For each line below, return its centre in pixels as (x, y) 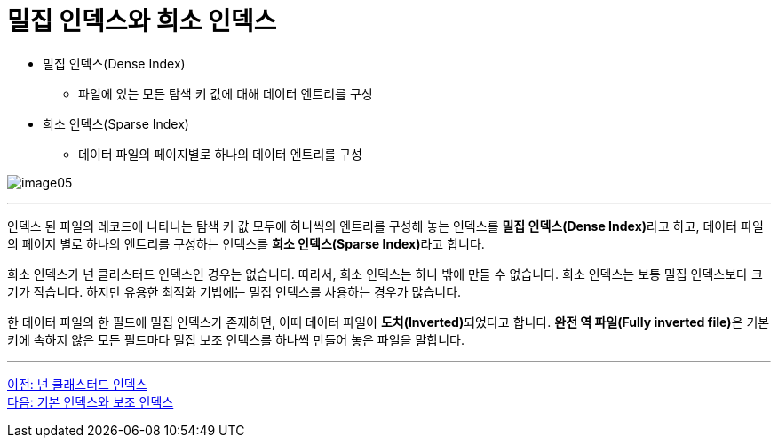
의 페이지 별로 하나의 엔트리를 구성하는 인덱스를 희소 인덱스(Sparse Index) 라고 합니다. (246, 243)
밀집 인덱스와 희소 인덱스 (142, 21)
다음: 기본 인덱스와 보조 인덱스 (91, 401)
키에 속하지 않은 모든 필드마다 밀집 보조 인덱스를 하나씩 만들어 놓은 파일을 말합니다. (236, 339)
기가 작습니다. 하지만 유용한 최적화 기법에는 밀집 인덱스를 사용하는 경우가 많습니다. (234, 291)
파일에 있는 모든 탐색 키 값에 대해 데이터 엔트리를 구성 (226, 93)
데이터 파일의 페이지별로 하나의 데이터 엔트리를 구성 (220, 154)
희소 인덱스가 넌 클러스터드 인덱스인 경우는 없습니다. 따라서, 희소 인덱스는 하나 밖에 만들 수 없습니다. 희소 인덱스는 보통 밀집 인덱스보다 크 (385, 274)
